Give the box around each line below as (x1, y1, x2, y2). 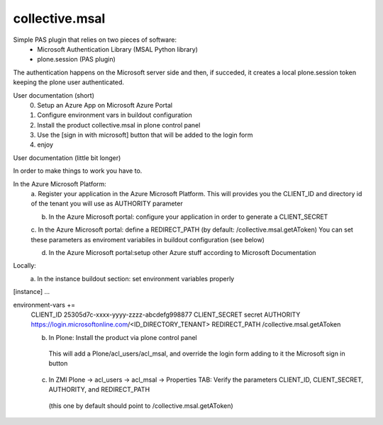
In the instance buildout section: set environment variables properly (37, 274, 235, 283)
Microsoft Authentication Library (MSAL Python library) (37, 45, 199, 53)
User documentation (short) (13, 91, 95, 99)
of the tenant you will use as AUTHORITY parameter (30, 199, 184, 208)
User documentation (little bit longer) (13, 153, 121, 162)
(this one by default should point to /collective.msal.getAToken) (48, 401, 233, 410)
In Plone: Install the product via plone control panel (48, 333, 198, 341)
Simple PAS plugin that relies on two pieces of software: (13, 35, 177, 44)
